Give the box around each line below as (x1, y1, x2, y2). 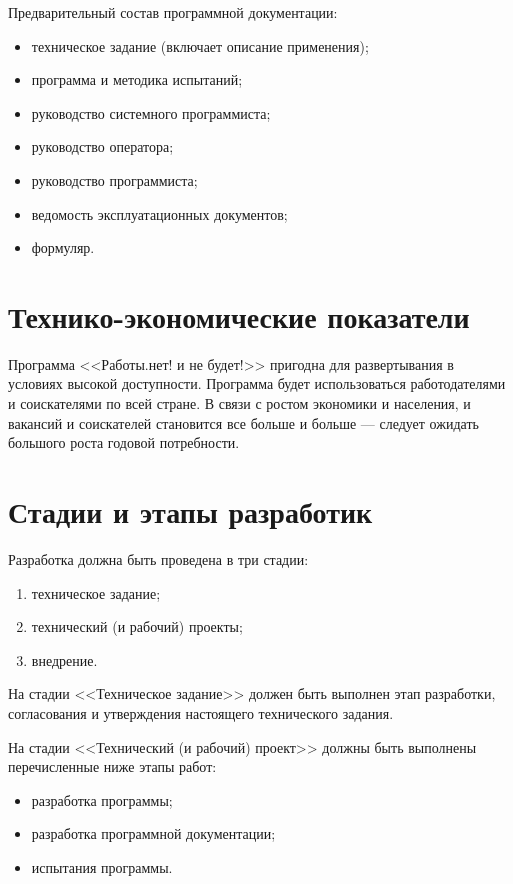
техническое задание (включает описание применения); (31, 35, 369, 56)
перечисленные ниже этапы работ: (8, 756, 217, 777)
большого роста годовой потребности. (8, 432, 240, 453)
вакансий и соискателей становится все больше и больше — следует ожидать (8, 412, 479, 433)
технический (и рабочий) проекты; (31, 616, 243, 637)
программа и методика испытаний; (31, 69, 243, 90)
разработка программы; (31, 789, 173, 810)
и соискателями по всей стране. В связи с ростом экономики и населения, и (8, 393, 471, 414)
